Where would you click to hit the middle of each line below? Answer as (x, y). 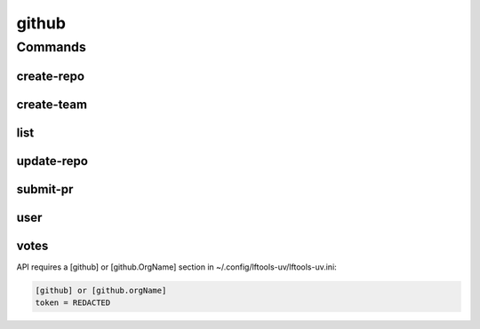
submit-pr (45, 189)
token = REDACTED (73, 303)
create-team (52, 104)
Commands (51, 47)
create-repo (50, 76)
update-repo (52, 161)
